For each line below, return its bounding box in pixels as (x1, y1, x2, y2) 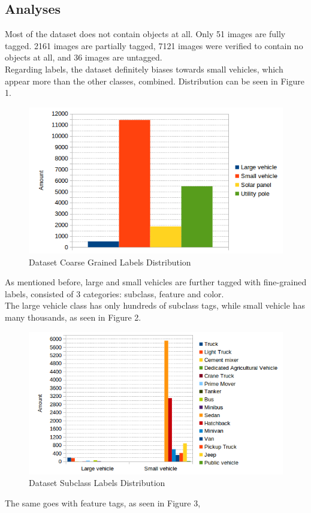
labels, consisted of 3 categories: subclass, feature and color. (5, 287, 224, 300)
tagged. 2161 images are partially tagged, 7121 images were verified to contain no (5, 39, 303, 52)
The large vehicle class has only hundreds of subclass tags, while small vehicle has (5, 299, 305, 312)
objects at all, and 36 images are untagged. (5, 51, 162, 64)
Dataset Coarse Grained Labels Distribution (29, 255, 191, 268)
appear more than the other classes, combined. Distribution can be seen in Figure (5, 74, 304, 87)
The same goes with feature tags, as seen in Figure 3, (5, 497, 201, 509)
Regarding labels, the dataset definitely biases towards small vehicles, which (5, 62, 283, 75)
